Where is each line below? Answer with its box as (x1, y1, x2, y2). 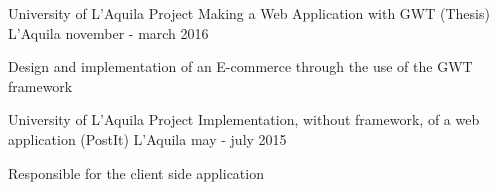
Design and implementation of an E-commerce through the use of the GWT (8, 56, 473, 77)
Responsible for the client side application (8, 162, 264, 183)
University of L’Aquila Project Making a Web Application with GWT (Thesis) (8, 3, 490, 23)
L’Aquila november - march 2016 (8, 22, 209, 43)
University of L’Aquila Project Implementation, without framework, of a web (8, 109, 480, 130)
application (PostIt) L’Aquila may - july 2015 (8, 128, 287, 149)
